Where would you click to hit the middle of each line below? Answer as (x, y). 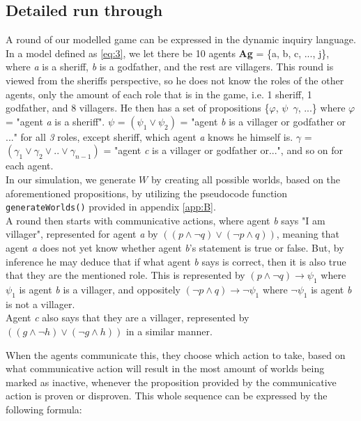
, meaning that (308, 234)
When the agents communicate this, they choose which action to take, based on (176, 354)
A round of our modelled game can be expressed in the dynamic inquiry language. (181, 39)
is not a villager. (40, 304)
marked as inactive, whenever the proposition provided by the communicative (171, 382)
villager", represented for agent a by (82, 234)
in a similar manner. (169, 331)
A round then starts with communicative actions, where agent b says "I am (166, 220)
